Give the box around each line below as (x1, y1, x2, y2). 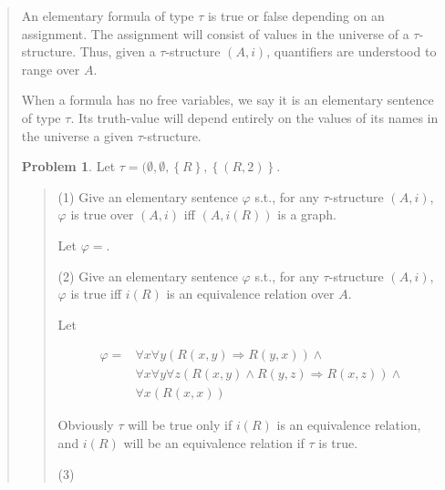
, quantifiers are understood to (266, 42, 437, 61)
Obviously (57, 415, 114, 434)
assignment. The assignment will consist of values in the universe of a (21, 24, 409, 43)
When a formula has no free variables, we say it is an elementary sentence (21, 90, 434, 109)
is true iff (70, 284, 122, 303)
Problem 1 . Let (21, 157, 116, 176)
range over (21, 59, 80, 78)
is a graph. (277, 205, 336, 224)
